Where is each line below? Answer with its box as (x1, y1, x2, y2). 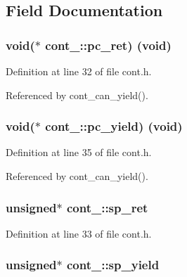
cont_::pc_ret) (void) (45, 36, 172, 53)
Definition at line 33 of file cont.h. (6, 226, 152, 240)
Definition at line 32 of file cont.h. (6, 64, 152, 78)
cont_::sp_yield (66, 256, 160, 273)
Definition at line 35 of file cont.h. (6, 145, 152, 160)
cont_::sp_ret (66, 198, 148, 216)
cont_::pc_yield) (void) (45, 117, 183, 135)
